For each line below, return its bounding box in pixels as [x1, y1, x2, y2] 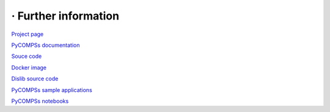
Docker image [11, 64, 47, 71]
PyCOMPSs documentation [11, 41, 80, 49]
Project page [11, 30, 44, 38]
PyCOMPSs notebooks [11, 97, 69, 105]
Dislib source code [11, 75, 59, 82]
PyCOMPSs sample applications [11, 86, 93, 94]
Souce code [11, 52, 42, 60]
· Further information [11, 9, 119, 23]
